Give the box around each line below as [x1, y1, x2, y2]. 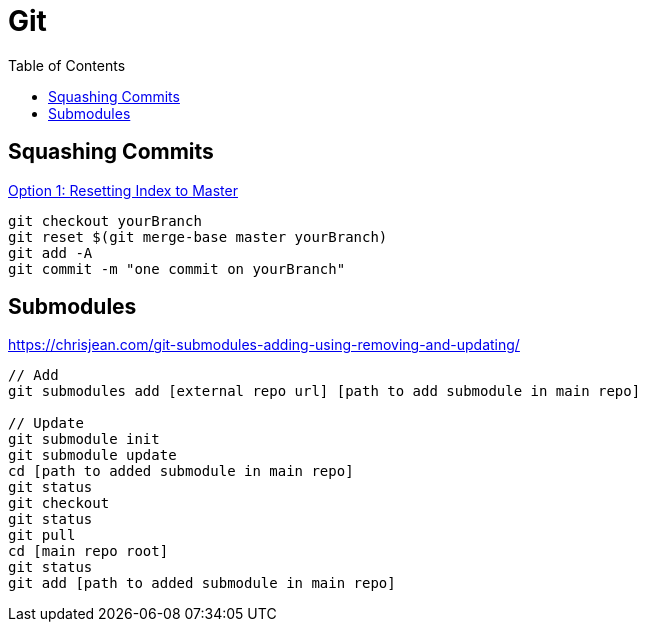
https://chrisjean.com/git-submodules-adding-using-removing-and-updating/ [8, 336, 520, 354]
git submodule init [8, 431, 160, 448]
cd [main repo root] [8, 543, 169, 560]
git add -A [8, 244, 93, 261]
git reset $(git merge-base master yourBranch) [8, 228, 388, 245]
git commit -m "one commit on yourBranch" [8, 260, 346, 277]
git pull [8, 527, 76, 544]
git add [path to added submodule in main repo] [8, 575, 396, 592]
